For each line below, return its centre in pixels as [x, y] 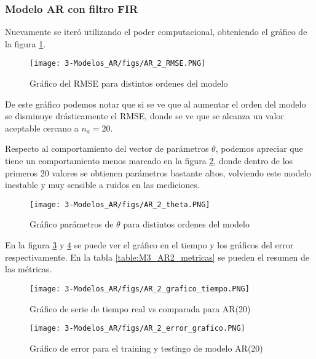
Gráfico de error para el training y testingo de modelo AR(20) [146, 348]
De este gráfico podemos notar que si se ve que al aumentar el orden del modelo [156, 104]
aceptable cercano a [42, 128]
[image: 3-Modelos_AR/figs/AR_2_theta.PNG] [120, 204]
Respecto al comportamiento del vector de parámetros [107, 148]
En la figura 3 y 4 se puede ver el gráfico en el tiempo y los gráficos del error [149, 245]
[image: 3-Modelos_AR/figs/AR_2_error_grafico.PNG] [137, 329]
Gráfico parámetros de [72, 224]
